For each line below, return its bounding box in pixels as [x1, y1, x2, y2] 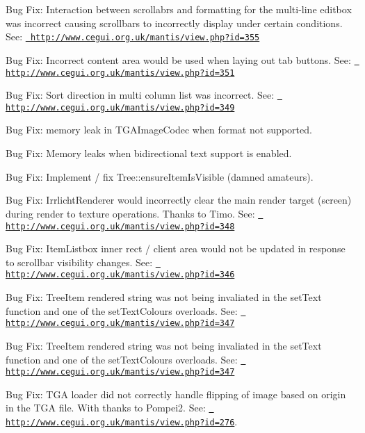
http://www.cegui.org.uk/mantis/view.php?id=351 [6, 67, 235, 78]
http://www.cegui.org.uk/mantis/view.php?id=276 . [6, 414, 238, 429]
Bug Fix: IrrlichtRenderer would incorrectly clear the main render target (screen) [6, 193, 352, 207]
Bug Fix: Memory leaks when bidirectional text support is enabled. [6, 146, 292, 161]
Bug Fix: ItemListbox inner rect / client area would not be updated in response [6, 241, 346, 256]
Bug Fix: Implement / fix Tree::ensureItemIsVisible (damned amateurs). [6, 169, 314, 183]
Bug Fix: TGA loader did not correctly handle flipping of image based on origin [6, 386, 346, 401]
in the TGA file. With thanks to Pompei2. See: [6, 400, 206, 415]
